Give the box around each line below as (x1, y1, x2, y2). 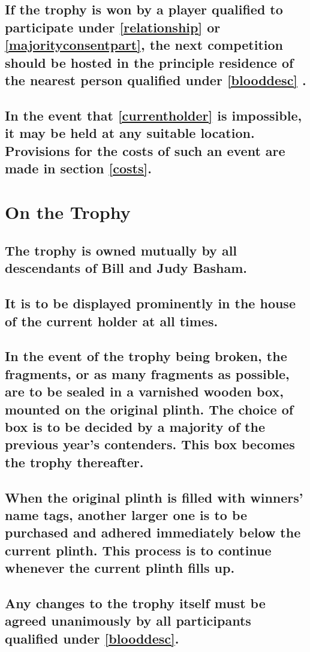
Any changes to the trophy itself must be (5, 593, 266, 612)
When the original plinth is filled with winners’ (5, 488, 303, 506)
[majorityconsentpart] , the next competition (5, 35, 284, 54)
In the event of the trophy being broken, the (5, 347, 287, 365)
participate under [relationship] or (5, 17, 221, 36)
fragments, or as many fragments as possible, (5, 364, 290, 383)
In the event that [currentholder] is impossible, (5, 106, 302, 124)
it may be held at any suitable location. (5, 124, 255, 142)
